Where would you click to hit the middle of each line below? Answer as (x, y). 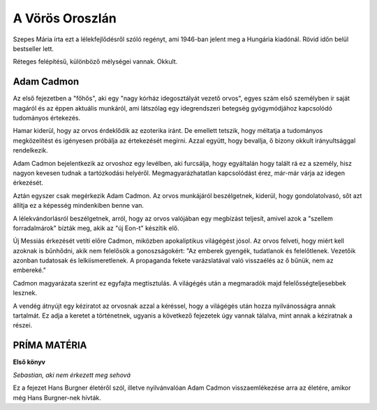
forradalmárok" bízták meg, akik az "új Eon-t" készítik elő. (96, 228)
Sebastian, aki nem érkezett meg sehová (72, 375)
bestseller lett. (34, 48)
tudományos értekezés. (47, 118)
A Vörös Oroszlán (65, 18)
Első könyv (29, 362)
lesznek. (25, 293)
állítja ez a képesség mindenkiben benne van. (79, 206)
